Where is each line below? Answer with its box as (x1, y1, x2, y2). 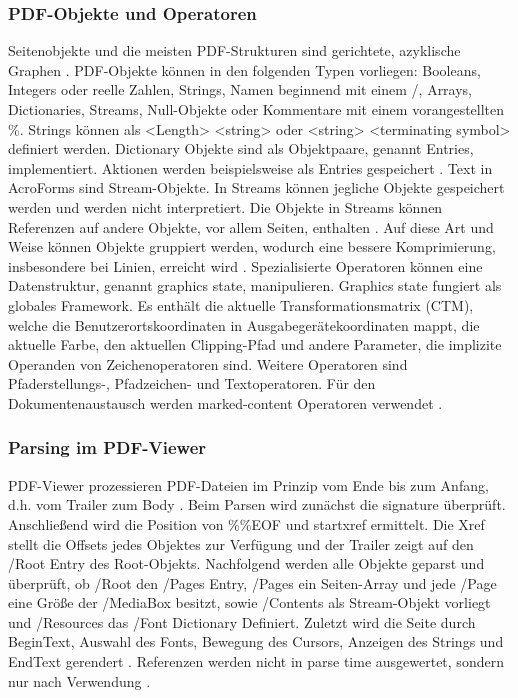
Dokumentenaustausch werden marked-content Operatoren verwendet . (8, 392, 443, 413)
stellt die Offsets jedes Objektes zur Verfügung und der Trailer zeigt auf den (8, 533, 474, 554)
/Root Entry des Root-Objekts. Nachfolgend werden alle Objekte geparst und (8, 553, 485, 574)
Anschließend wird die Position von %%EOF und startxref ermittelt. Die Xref (8, 513, 485, 534)
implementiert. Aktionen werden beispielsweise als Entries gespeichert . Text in (8, 157, 493, 178)
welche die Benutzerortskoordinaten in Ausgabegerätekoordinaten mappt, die (8, 314, 480, 335)
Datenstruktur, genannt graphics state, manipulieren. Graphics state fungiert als (8, 275, 502, 296)
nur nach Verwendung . (8, 670, 151, 691)
